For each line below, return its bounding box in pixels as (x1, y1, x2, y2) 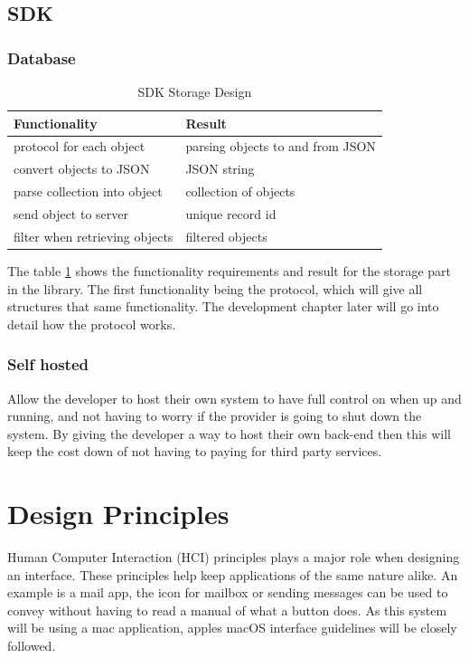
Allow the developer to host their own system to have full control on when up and (7, 388, 462, 407)
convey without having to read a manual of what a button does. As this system (7, 600, 447, 619)
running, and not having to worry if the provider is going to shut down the (7, 406, 422, 425)
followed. (7, 635, 56, 654)
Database (7, 46, 76, 69)
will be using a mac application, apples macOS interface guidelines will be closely (7, 618, 457, 637)
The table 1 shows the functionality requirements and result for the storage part (7, 261, 452, 280)
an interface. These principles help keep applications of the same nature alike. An (7, 565, 458, 584)
